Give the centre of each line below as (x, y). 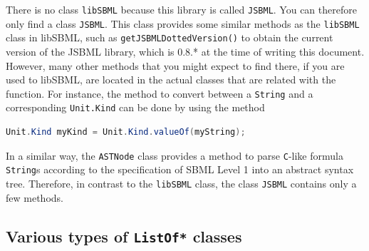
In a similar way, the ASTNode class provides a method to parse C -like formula (175, 155)
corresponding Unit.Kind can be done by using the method (135, 107)
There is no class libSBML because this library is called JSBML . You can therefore (181, 9)
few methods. (35, 197)
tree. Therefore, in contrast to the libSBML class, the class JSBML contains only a (181, 183)
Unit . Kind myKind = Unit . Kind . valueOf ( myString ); (126, 132)
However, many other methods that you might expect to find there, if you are (175, 65)
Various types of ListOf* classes (124, 236)
